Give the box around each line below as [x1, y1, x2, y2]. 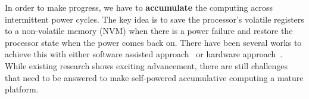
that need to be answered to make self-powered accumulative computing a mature [5, 71, 304, 83]
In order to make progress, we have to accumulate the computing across [5, 1, 273, 13]
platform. [5, 83, 39, 95]
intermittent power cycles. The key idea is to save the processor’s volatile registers [5, 13, 304, 25]
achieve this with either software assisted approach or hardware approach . [5, 48, 283, 60]
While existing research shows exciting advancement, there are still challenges [5, 59, 288, 72]
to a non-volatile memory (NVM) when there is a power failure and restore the [5, 24, 293, 37]
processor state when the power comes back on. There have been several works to [5, 36, 302, 48]
